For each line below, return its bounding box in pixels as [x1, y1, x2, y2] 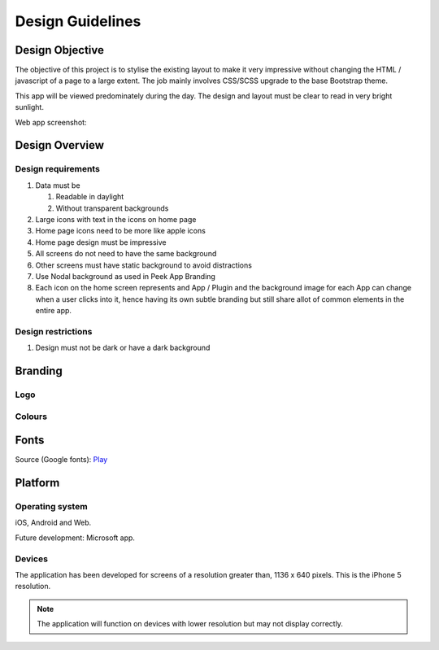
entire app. [35, 306, 72, 316]
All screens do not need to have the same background [35, 249, 217, 259]
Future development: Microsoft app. [15, 533, 136, 543]
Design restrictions [15, 325, 93, 337]
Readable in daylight [55, 192, 124, 202]
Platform [15, 476, 60, 490]
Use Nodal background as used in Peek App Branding [35, 271, 215, 281]
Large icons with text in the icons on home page [35, 214, 197, 224]
